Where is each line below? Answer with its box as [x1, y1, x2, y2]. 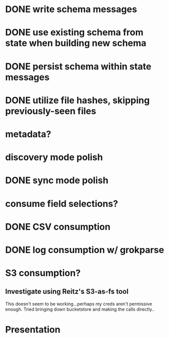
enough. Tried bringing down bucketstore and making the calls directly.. [5, 306, 155, 312]
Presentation [5, 324, 61, 335]
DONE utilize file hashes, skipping [5, 95, 150, 106]
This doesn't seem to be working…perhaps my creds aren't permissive [5, 301, 152, 307]
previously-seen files [5, 105, 96, 117]
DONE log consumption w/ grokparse [5, 244, 164, 256]
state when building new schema [5, 37, 147, 49]
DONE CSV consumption [5, 221, 111, 232]
